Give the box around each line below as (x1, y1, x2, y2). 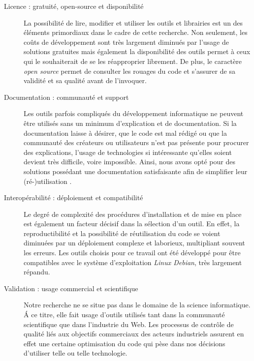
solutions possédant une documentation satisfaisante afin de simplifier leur (24, 166, 248, 176)
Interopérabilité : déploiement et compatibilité (4, 192, 143, 203)
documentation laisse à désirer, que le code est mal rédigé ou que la (24, 127, 227, 138)
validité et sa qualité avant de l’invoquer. (24, 75, 147, 86)
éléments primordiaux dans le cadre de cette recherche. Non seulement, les (24, 27, 248, 37)
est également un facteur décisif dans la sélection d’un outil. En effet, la (24, 218, 240, 229)
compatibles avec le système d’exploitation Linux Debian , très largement (24, 257, 242, 267)
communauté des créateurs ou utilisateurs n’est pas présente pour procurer (24, 137, 249, 148)
